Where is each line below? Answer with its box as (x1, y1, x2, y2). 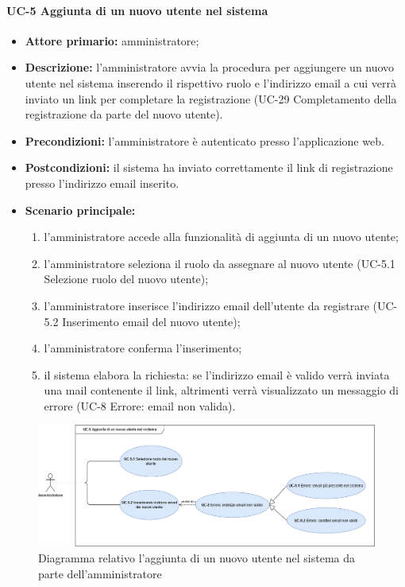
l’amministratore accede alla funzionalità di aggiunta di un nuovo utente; (44, 228, 399, 245)
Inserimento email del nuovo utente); (62, 313, 241, 329)
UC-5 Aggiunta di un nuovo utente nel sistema (6, 2, 268, 18)
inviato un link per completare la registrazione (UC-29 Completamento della (25, 90, 397, 107)
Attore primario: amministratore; (25, 32, 199, 49)
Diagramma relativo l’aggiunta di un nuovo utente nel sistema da (38, 550, 356, 566)
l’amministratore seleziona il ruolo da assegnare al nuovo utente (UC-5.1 (44, 255, 395, 271)
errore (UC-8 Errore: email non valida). (44, 397, 236, 414)
